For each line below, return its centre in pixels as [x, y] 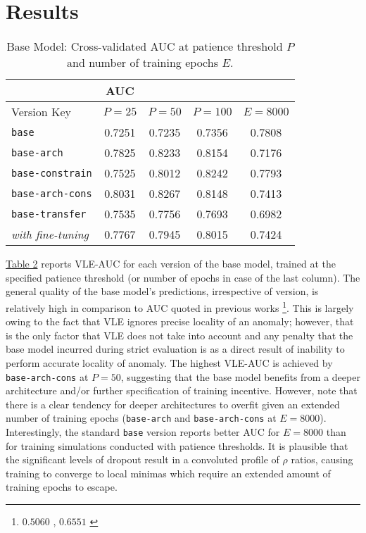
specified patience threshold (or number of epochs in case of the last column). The [183, 277]
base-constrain [52, 173]
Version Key [42, 112]
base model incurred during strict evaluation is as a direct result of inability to [175, 349]
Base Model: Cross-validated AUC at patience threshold [145, 46]
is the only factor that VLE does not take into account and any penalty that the [179, 335]
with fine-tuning [50, 234]
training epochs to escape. [62, 487]
